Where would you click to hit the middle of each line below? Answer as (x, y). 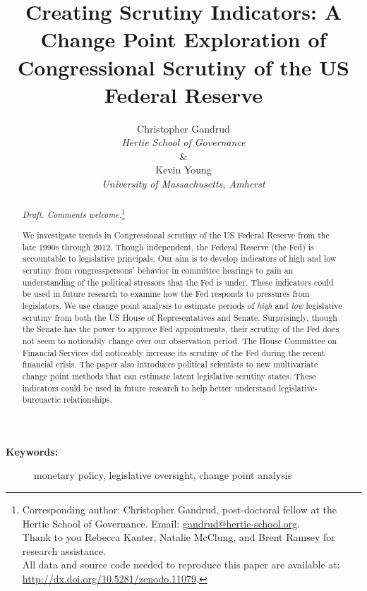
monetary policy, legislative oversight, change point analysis (163, 475)
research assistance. (64, 550)
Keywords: (32, 451)
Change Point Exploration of (183, 39)
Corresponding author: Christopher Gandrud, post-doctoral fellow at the (179, 509)
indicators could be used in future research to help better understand (149, 388)
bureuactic (42, 400)
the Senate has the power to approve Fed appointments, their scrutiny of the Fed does (181, 329)
